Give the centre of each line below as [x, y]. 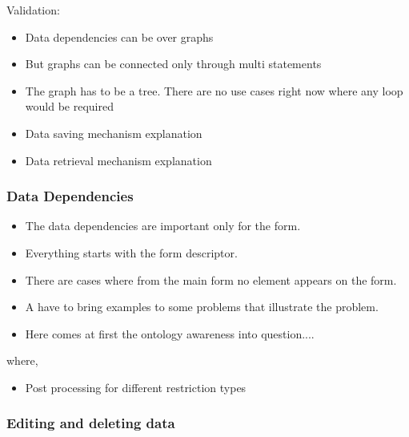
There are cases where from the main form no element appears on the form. [211, 279]
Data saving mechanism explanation [114, 133]
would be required [69, 106]
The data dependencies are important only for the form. [163, 226]
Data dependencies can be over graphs [119, 36]
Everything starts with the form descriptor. [131, 252]
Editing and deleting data [91, 423]
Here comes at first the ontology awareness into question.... [170, 333]
